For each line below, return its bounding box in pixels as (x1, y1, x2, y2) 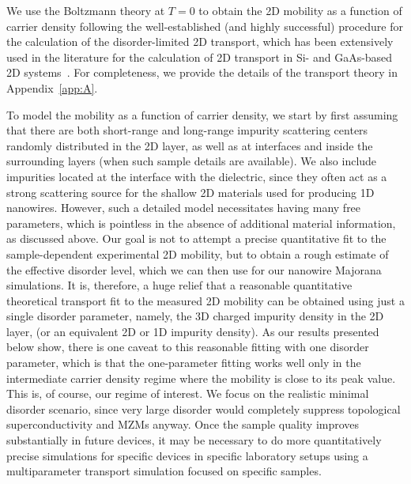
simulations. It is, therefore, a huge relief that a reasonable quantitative (6, 277, 353, 293)
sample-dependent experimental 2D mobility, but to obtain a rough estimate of (6, 245, 389, 262)
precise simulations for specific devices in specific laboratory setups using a (6, 447, 368, 463)
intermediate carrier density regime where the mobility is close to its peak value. (6, 369, 396, 386)
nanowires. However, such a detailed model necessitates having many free (6, 199, 361, 216)
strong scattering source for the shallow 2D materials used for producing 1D (6, 183, 375, 200)
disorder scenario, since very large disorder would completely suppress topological (6, 400, 401, 417)
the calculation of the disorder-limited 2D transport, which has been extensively (6, 33, 394, 50)
